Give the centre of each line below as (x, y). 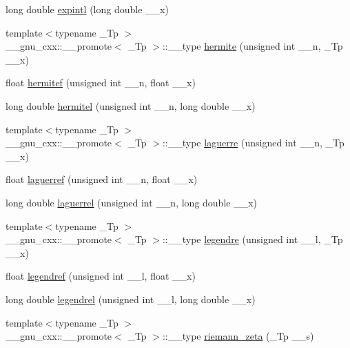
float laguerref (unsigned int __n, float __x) (102, 179)
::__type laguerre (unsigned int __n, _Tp (253, 143)
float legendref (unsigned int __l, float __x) (101, 276)
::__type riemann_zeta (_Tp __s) (238, 336)
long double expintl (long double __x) (87, 9)
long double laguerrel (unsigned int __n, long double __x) (132, 202)
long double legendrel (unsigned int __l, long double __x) (131, 299)
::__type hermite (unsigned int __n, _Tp (253, 46)
